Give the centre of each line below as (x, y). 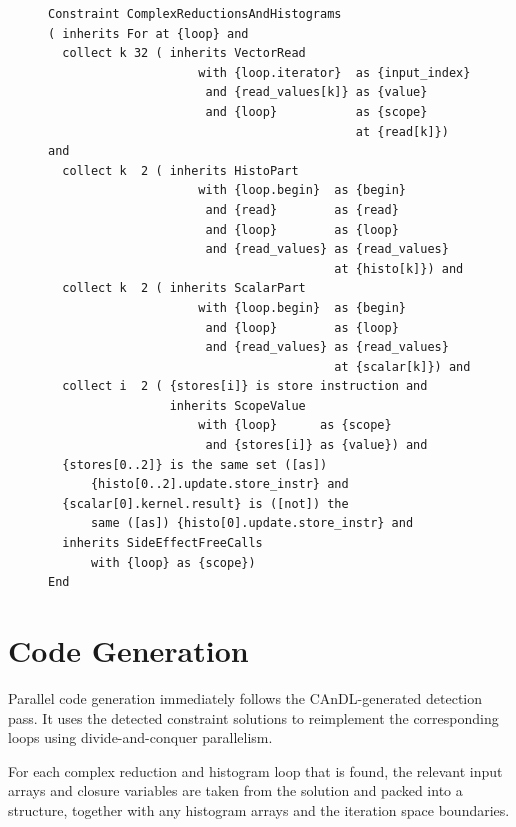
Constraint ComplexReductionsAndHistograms (195, 14)
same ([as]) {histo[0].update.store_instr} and (252, 523)
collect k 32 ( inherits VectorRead (184, 53)
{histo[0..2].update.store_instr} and (219, 484)
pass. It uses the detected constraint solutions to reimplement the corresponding (253, 717)
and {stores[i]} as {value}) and (316, 445)
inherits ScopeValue (237, 405)
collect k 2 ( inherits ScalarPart (184, 288)
